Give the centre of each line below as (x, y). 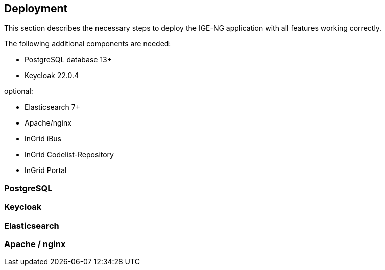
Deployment (36, 8)
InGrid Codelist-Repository (69, 155)
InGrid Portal (46, 170)
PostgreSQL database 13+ (68, 60)
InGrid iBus (43, 139)
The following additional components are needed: (88, 44)
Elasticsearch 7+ (53, 107)
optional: (19, 91)
